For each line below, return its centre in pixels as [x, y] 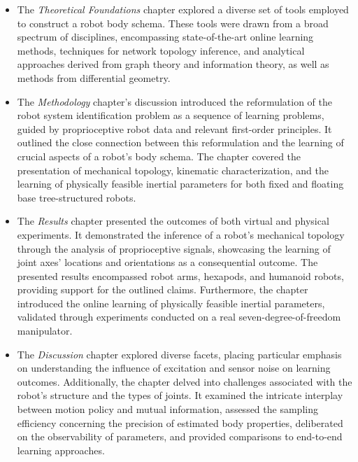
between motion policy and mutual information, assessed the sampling [167, 409]
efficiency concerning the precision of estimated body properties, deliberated [180, 422]
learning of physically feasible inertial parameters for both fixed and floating [180, 184]
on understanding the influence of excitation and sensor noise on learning [174, 368]
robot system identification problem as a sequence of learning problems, [171, 115]
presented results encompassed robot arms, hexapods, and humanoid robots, [180, 275]
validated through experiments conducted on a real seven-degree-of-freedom [179, 317]
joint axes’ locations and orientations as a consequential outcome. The [167, 262]
